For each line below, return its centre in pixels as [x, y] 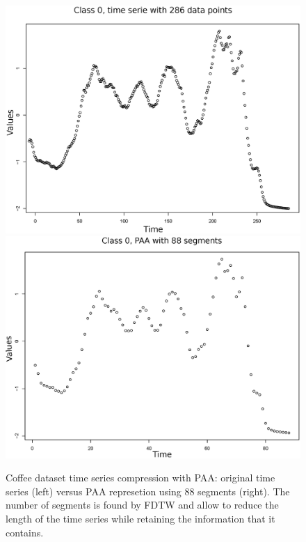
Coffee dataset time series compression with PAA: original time [140, 478]
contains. [25, 532]
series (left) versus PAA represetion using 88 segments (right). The [148, 491]
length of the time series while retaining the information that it [140, 519]
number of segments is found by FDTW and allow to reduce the [142, 505]
